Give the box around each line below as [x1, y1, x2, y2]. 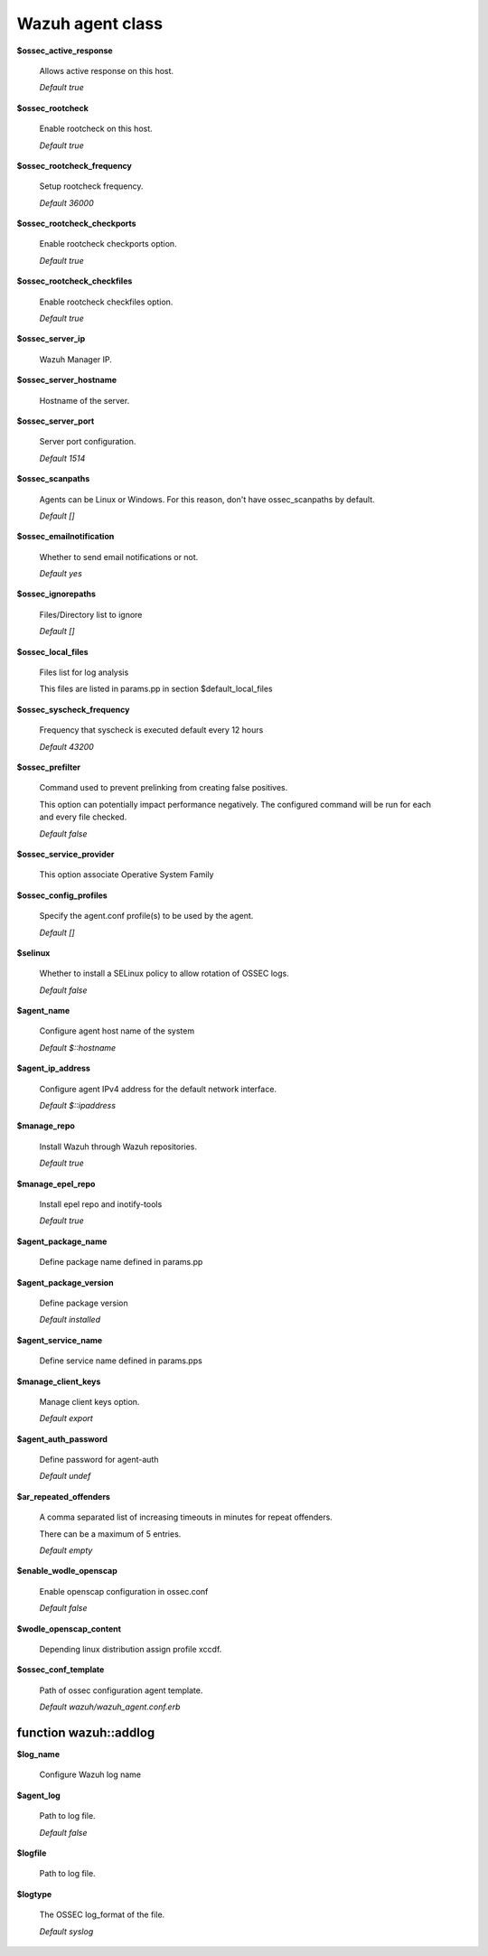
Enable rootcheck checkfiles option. [39, 296, 174, 307]
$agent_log [16, 1790, 61, 1801]
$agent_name [16, 1006, 70, 1016]
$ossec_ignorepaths [16, 588, 97, 600]
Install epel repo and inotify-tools [39, 1198, 163, 1210]
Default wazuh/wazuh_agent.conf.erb [39, 1701, 181, 1712]
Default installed [39, 1315, 101, 1325]
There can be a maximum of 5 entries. [39, 1528, 182, 1540]
